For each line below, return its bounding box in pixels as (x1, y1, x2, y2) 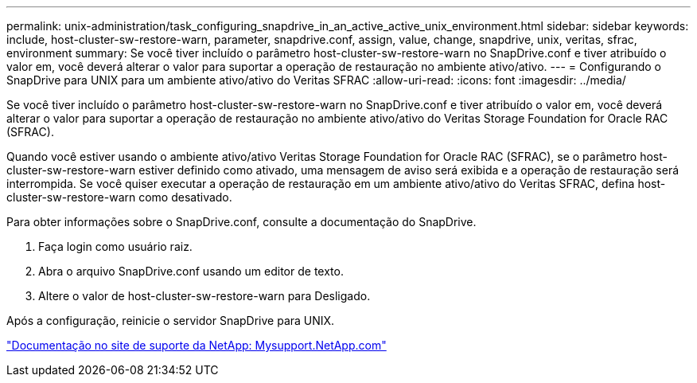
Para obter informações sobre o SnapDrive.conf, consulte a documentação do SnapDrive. (6, 215, 477, 229)
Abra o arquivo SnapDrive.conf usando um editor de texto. (38, 264, 344, 278)
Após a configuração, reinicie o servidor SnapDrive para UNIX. (6, 314, 335, 327)
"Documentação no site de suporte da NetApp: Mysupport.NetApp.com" (6, 338, 387, 352)
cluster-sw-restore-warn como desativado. (6, 190, 232, 204)
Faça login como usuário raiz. (38, 240, 193, 253)
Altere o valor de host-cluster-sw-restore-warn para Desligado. (38, 289, 371, 303)
